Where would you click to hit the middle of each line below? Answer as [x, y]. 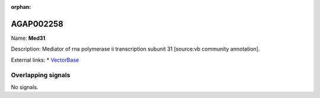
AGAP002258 [37, 24]
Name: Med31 [28, 38]
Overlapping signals [41, 75]
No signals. [25, 87]
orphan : [21, 7]
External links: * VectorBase [45, 60]
